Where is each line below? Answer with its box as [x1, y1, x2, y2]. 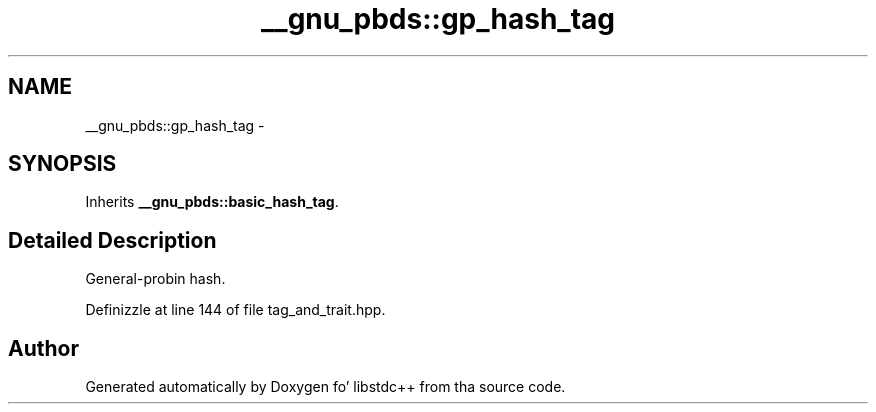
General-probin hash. [85, 270, 226, 288]
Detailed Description [8, 227, 217, 253]
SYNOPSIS [8, 151, 117, 177]
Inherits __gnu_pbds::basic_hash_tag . [85, 193, 339, 211]
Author [8, 335, 79, 361]
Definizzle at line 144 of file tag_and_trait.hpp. [85, 301, 386, 319]
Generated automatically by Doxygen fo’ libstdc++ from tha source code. [85, 378, 566, 396]
